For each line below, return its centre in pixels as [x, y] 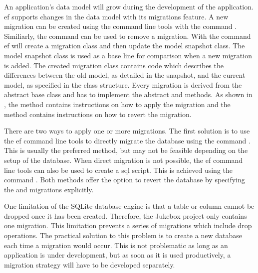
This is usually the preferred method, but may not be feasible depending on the [126, 150]
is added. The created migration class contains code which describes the [114, 65]
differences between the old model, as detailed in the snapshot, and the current [125, 75]
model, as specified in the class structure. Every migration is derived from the [123, 84]
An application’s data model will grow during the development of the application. [129, 6]
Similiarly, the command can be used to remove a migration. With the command [128, 36]
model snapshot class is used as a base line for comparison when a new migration [128, 55]
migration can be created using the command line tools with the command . [121, 26]
